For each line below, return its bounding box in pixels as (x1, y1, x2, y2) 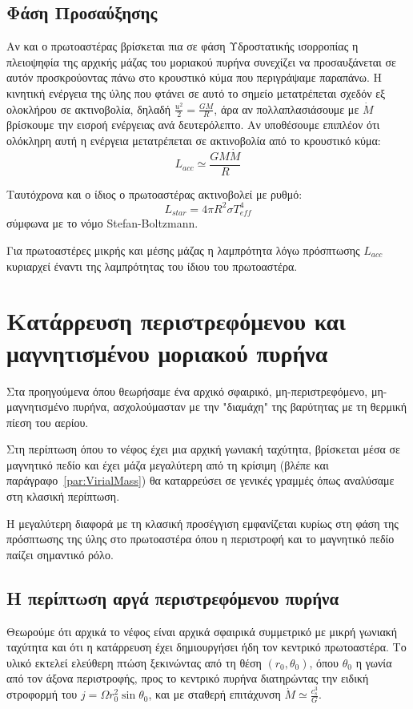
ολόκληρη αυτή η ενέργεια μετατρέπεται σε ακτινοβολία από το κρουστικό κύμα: (6, 132, 381, 148)
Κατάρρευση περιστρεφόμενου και (6, 304, 346, 337)
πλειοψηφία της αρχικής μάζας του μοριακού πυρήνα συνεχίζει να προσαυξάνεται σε (6, 53, 396, 70)
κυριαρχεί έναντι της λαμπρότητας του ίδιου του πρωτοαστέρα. (6, 257, 298, 274)
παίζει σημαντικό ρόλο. (6, 546, 114, 562)
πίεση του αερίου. (6, 413, 89, 430)
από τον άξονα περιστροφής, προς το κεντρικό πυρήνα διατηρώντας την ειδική (6, 670, 369, 687)
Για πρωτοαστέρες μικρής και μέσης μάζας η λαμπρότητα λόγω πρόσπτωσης (6, 242, 360, 259)
